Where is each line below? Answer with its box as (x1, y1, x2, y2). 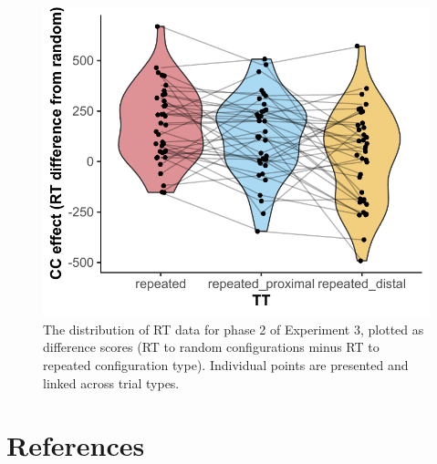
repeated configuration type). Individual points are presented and (43, 355, 409, 374)
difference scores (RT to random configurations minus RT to (43, 337, 380, 356)
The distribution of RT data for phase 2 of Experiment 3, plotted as (43, 319, 424, 338)
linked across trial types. (43, 373, 180, 392)
